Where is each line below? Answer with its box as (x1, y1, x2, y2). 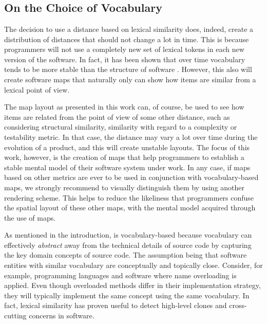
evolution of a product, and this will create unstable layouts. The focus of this (4, 141, 250, 152)
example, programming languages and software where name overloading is (4, 269, 237, 280)
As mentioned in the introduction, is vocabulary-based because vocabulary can (4, 229, 252, 240)
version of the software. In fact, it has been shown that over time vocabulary (4, 53, 245, 64)
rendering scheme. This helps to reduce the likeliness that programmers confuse (4, 192, 254, 203)
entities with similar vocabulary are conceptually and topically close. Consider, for (4, 260, 263, 271)
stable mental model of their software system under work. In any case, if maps (4, 161, 251, 172)
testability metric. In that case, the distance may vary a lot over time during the (4, 131, 258, 142)
